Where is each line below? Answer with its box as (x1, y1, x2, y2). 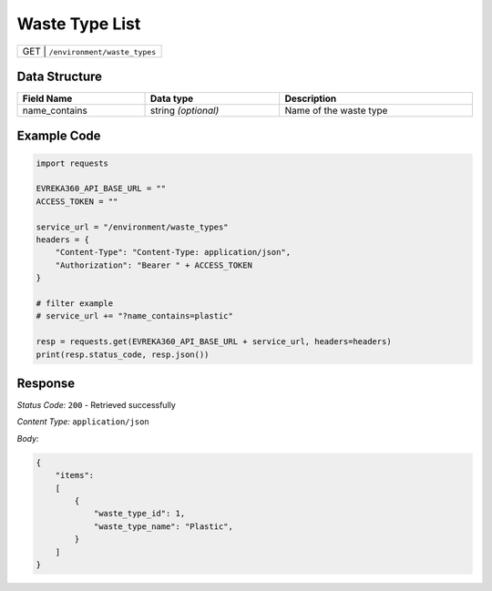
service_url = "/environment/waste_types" (36, 221, 229, 232)
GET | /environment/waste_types (22, 45, 157, 57)
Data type (150, 92, 194, 105)
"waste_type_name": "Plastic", (93, 521, 234, 532)
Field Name (22, 92, 73, 105)
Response (16, 375, 76, 391)
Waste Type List (16, 14, 141, 34)
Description (284, 92, 337, 105)
